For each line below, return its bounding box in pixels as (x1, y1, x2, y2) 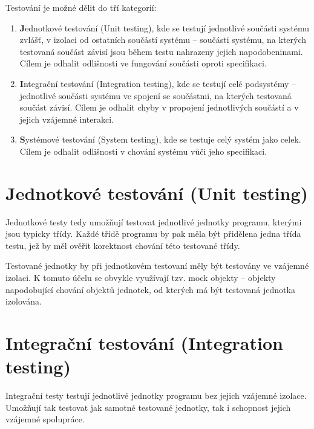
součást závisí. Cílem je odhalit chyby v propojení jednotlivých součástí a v (19, 101, 299, 114)
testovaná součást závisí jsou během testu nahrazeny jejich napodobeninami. (19, 45, 303, 57)
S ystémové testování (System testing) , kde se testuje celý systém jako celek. (19, 133, 301, 146)
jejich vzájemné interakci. (19, 112, 114, 125)
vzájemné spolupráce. (5, 413, 85, 425)
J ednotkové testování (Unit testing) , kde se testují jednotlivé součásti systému (19, 21, 310, 34)
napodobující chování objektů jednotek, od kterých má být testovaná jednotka (5, 283, 295, 295)
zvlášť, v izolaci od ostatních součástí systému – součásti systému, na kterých (19, 33, 307, 46)
